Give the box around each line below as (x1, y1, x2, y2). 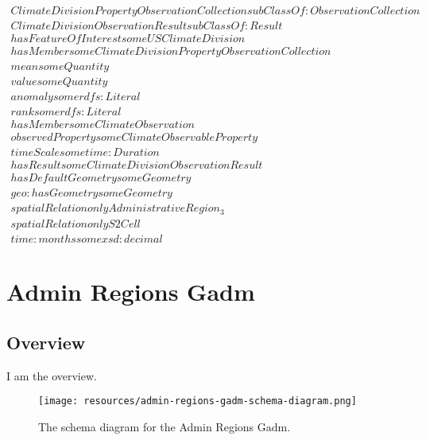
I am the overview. (6, 367, 97, 384)
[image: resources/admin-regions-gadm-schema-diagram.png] (38, 395, 357, 407)
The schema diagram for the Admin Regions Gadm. (38, 418, 291, 434)
